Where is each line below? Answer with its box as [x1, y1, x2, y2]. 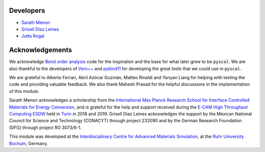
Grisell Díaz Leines [21, 26, 59, 32]
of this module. [9, 88, 40, 94]
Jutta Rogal [21, 33, 45, 39]
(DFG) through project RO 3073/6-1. [9, 125, 82, 130]
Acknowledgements [9, 46, 72, 54]
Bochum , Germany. [9, 140, 48, 146]
